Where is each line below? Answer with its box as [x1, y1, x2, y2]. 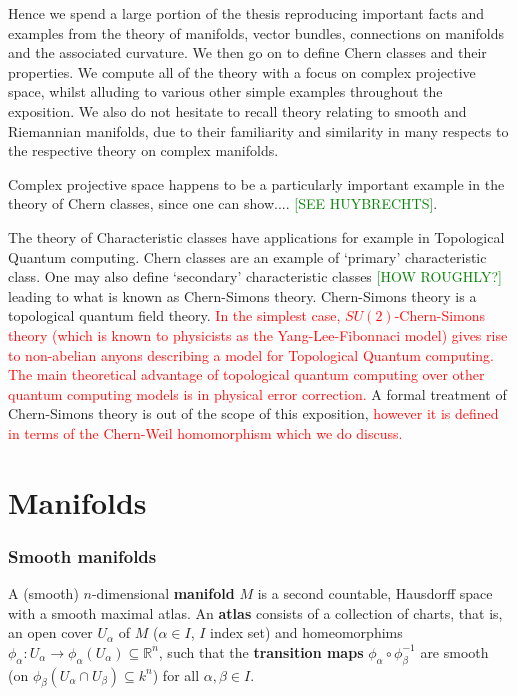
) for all [152, 664, 200, 685]
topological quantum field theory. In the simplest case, [8, 305, 341, 326]
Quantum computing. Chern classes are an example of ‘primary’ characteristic [8, 246, 487, 267]
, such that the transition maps [158, 641, 364, 662]
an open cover [8, 622, 93, 643]
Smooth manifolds [8, 543, 157, 568]
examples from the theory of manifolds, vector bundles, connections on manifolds [8, 22, 504, 43]
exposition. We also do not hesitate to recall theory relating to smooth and [8, 100, 467, 121]
